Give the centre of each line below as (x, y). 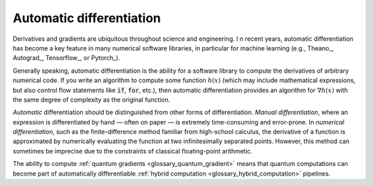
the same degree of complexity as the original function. (92, 100)
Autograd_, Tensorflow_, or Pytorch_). (66, 58)
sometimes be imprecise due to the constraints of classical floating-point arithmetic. (133, 151)
